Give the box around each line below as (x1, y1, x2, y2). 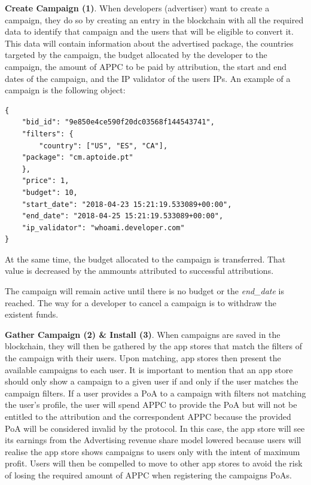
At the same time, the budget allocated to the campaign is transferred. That (5, 252, 286, 265)
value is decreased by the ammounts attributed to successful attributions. (5, 264, 274, 277)
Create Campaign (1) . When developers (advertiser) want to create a (5, 2, 270, 14)
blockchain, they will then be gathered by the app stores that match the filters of (5, 340, 302, 352)
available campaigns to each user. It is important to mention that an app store (5, 363, 293, 376)
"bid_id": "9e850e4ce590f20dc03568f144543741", (22, 118, 215, 127)
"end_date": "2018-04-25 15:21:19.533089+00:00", (22, 212, 224, 221)
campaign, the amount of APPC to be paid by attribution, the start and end (5, 60, 287, 72)
